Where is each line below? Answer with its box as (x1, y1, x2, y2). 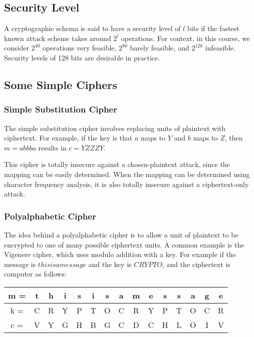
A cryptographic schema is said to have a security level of (4, 23, 181, 33)
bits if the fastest (187, 23, 239, 33)
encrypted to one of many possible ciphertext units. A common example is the (4, 239, 244, 249)
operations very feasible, (42, 42, 117, 53)
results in (38, 142, 67, 152)
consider (4, 42, 29, 53)
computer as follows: (4, 268, 67, 279)
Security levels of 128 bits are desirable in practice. (4, 52, 160, 62)
